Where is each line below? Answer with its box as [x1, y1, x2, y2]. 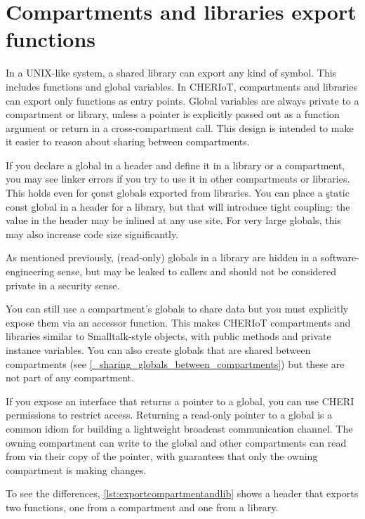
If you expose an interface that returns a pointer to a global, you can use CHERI [6, 393, 354, 408]
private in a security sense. [6, 277, 120, 292]
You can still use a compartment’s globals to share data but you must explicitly [6, 301, 349, 316]
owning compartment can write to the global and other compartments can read [6, 435, 347, 449]
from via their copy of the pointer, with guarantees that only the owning [6, 449, 318, 464]
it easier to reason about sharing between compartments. [6, 134, 250, 149]
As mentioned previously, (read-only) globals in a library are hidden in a [6, 250, 318, 265]
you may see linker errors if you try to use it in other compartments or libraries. [6, 171, 350, 186]
